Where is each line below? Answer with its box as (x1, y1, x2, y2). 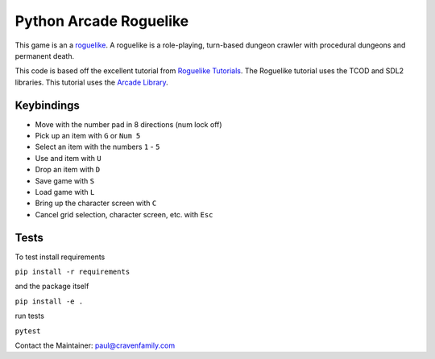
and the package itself (14, 282, 89, 291)
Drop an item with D (35, 165, 101, 175)
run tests (14, 311, 44, 321)
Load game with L (35, 187, 95, 196)
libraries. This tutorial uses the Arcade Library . (14, 77, 168, 87)
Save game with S (35, 175, 95, 185)
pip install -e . (14, 296, 84, 306)
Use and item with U (35, 153, 101, 163)
